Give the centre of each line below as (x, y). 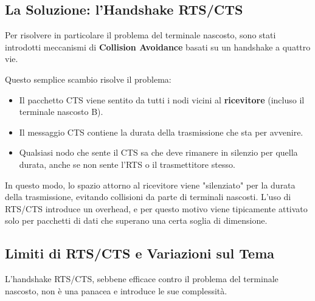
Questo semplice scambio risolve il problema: (88, 79)
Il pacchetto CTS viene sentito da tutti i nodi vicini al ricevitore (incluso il (162, 99)
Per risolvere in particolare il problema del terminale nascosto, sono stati (140, 35)
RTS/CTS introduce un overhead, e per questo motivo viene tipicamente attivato (156, 208)
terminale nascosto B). (61, 112)
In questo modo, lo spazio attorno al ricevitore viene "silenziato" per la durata (150, 185)
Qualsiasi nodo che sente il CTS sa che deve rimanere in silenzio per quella (158, 152)
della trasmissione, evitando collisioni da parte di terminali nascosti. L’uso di (148, 197)
